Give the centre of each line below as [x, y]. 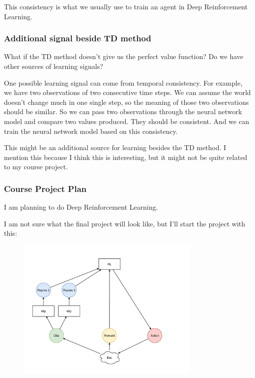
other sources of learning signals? [54, 66]
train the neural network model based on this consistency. [91, 131]
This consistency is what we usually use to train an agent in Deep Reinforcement [126, 6]
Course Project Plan [45, 188]
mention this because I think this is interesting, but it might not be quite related [126, 157]
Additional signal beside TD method [78, 38]
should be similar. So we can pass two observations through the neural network [123, 111]
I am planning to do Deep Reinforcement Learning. [81, 207]
